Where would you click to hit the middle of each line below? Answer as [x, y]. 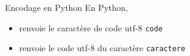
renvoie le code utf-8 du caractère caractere [102, 48]
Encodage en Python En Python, [66, 7]
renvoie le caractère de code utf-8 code [91, 27]
